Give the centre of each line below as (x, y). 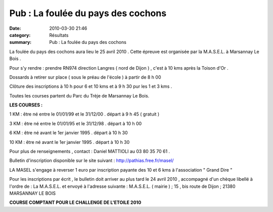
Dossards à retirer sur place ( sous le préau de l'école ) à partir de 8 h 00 (85, 77)
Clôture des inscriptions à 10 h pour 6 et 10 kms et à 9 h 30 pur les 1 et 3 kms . (91, 86)
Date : (15, 28)
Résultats (59, 35)
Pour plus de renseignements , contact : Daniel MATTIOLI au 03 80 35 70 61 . (90, 151)
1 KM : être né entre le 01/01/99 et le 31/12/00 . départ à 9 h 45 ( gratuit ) (84, 114)
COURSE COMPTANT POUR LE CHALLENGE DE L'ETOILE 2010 (75, 202)
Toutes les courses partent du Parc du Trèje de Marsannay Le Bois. (79, 95)
